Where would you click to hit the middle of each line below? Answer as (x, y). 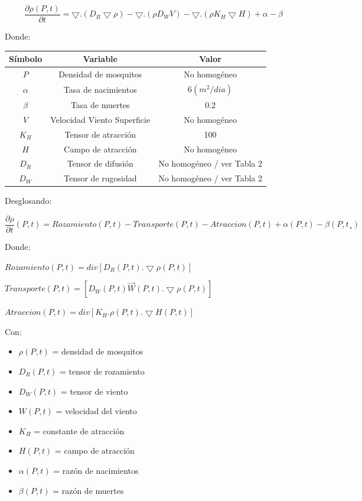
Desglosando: (28, 201)
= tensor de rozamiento (102, 371)
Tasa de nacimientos (100, 90)
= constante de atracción (79, 430)
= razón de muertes (88, 490)
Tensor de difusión (100, 163)
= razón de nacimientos (96, 470)
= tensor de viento (94, 391)
